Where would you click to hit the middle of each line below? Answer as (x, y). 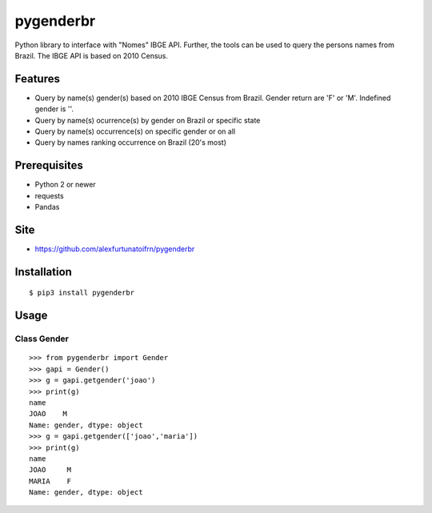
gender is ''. (54, 109)
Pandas (47, 207)
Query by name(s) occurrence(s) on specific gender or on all (135, 131)
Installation (43, 272)
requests (49, 195)
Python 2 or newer (65, 185)
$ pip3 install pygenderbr (82, 293)
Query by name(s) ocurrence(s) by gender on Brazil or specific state (148, 120)
